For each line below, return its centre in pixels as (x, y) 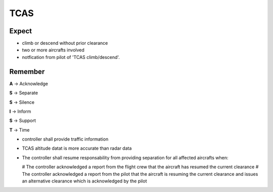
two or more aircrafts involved (53, 50)
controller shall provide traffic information (65, 139)
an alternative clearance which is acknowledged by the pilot (84, 181)
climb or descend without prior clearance (65, 43)
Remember (27, 71)
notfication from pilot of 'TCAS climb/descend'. (71, 57)
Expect (21, 31)
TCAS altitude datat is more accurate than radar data (77, 148)
